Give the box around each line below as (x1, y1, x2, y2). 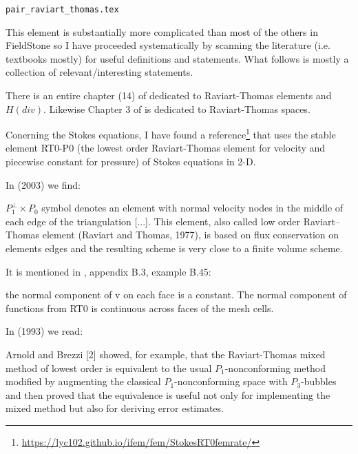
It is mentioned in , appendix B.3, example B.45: (6, 264, 211, 278)
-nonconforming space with (174, 374, 288, 389)
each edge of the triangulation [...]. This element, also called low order (6, 214, 301, 228)
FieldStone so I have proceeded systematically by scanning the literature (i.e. (6, 38, 330, 52)
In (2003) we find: (6, 177, 81, 192)
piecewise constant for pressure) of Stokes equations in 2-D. (6, 154, 256, 169)
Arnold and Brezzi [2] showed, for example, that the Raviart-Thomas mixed (6, 347, 326, 361)
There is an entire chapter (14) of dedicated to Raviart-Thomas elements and (6, 88, 332, 103)
